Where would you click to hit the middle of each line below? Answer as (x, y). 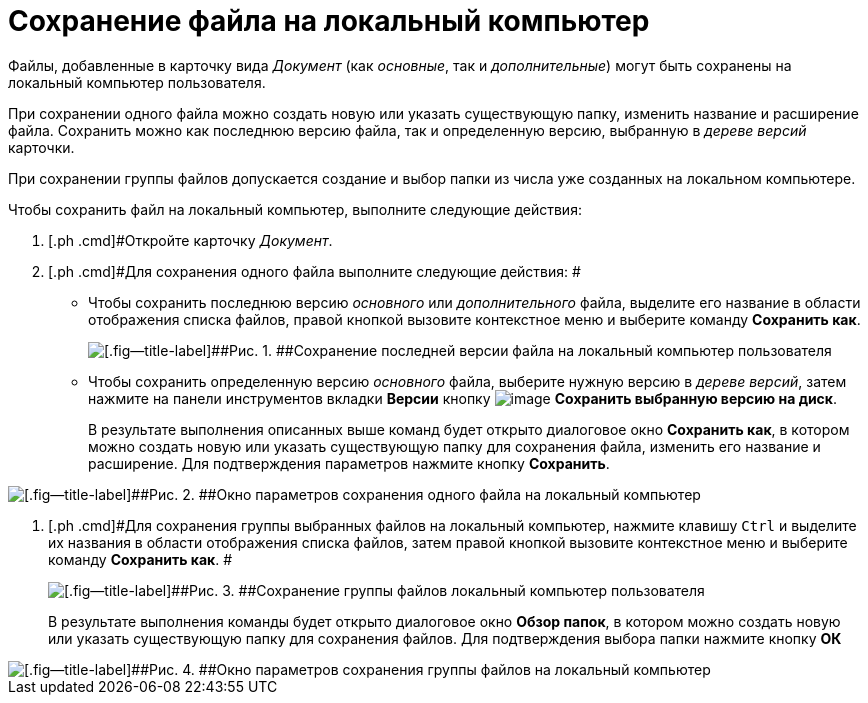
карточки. (41, 147)
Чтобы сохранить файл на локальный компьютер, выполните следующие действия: (295, 209)
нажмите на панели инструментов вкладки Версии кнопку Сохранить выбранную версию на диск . (463, 398)
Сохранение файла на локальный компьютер (329, 21)
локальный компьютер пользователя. (137, 82)
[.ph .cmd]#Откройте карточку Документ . (190, 240)
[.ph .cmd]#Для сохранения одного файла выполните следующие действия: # (314, 271)
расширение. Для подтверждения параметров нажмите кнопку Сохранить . (349, 463)
